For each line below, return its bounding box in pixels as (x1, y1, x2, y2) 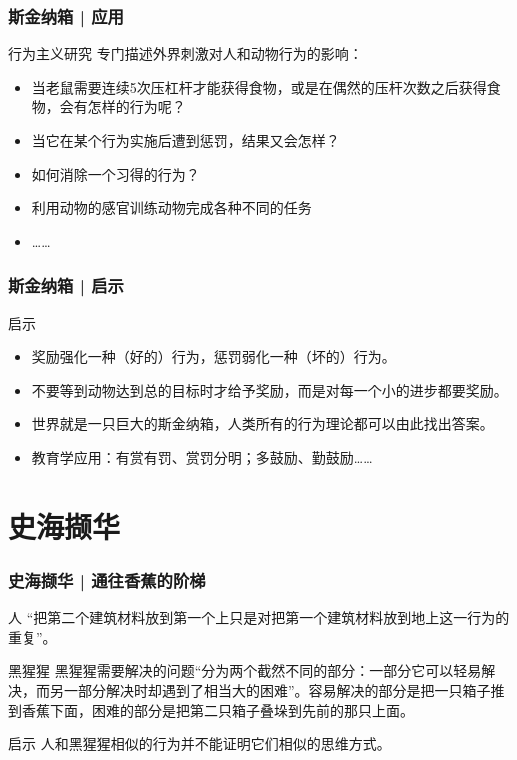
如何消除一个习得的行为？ (31, 163, 200, 184)
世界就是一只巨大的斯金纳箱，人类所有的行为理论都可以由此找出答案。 (31, 413, 494, 434)
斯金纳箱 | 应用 (8, 3, 124, 28)
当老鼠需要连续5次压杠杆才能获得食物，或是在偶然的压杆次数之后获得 (31, 76, 487, 97)
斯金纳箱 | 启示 (8, 273, 124, 298)
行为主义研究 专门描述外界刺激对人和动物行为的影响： (8, 43, 363, 64)
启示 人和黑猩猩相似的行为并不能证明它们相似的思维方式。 (8, 733, 391, 754)
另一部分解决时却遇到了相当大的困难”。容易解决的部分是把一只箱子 (49, 679, 491, 700)
